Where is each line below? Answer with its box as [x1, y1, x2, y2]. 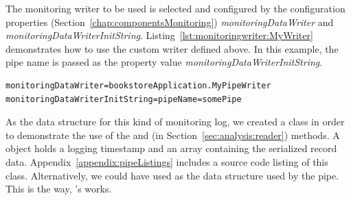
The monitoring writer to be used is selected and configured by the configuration [5, 1, 346, 15]
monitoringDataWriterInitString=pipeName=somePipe [5, 94, 242, 104]
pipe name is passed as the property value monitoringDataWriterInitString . [5, 55, 323, 69]
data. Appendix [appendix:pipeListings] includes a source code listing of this [5, 154, 328, 168]
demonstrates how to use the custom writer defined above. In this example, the [5, 41, 339, 55]
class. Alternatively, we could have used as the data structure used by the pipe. [5, 168, 339, 182]
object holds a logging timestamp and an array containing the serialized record [5, 141, 337, 155]
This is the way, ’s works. [5, 182, 112, 196]
